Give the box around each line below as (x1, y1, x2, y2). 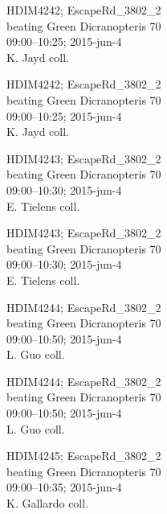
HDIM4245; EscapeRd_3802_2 (6, 447, 161, 464)
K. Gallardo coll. (6, 495, 89, 512)
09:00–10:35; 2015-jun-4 (6, 479, 122, 495)
